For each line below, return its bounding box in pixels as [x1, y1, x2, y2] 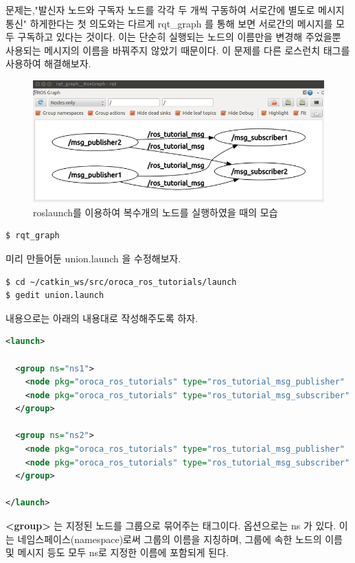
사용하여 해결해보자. [5, 56, 91, 71]
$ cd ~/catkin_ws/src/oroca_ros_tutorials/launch [5, 277, 237, 287]
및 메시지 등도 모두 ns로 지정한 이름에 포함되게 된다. [5, 545, 229, 560]
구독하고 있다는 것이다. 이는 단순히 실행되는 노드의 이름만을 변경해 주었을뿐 [17, 30, 341, 44]
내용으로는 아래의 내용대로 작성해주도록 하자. [5, 310, 198, 325]
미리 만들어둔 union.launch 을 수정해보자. [5, 251, 181, 265]
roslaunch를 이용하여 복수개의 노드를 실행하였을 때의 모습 [33, 205, 278, 219]
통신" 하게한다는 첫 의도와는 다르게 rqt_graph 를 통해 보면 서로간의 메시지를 [5, 16, 333, 30]
